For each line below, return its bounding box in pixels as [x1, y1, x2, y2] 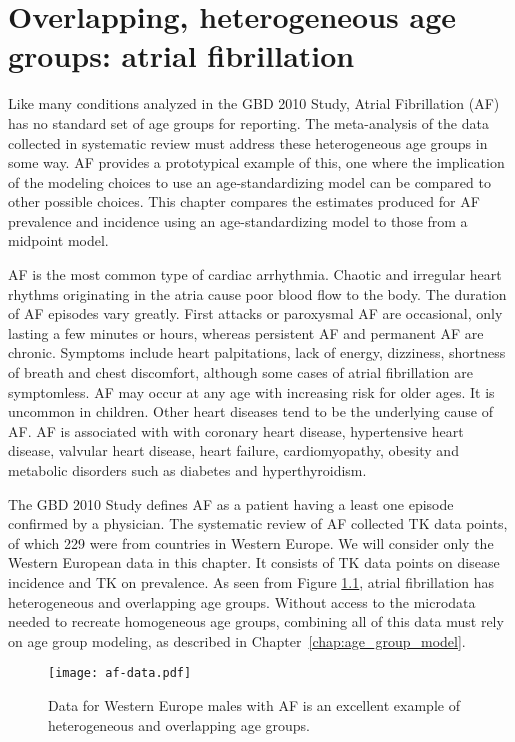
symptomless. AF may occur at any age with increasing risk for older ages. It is [8, 381, 495, 402]
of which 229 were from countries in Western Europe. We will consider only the [8, 532, 494, 553]
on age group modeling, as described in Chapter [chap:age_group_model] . [8, 630, 466, 651]
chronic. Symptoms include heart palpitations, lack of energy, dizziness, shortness [8, 342, 506, 363]
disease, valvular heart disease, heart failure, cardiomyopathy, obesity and [8, 440, 459, 461]
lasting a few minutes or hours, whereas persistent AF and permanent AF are [8, 322, 484, 343]
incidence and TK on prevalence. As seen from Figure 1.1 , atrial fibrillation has [8, 571, 494, 592]
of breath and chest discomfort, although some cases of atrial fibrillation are [8, 362, 473, 383]
